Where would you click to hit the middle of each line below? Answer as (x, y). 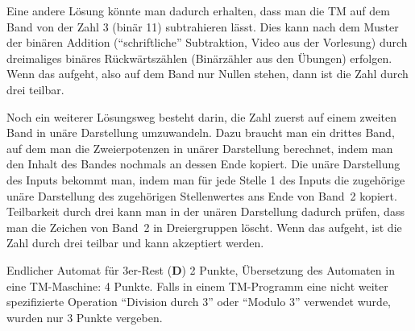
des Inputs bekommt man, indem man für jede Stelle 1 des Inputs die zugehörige (206, 179)
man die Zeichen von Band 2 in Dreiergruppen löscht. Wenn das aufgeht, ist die (204, 227)
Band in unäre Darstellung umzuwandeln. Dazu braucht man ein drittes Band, (201, 132)
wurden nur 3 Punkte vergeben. (85, 317)
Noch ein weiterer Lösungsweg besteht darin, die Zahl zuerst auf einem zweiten (201, 116)
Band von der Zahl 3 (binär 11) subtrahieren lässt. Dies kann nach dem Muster (203, 26)
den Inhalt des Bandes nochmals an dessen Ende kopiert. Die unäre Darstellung (203, 164)
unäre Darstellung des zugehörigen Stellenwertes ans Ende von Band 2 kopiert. (202, 195)
